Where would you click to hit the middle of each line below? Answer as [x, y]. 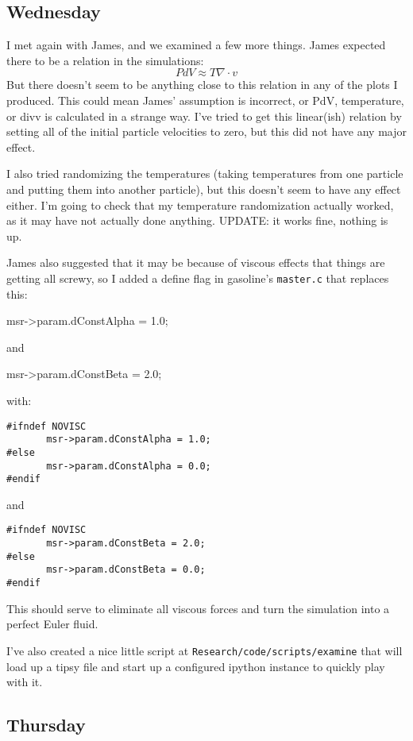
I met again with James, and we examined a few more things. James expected [196, 45]
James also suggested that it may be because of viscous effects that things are [196, 262]
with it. [25, 682]
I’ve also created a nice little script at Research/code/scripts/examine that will [205, 650]
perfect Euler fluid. [52, 624]
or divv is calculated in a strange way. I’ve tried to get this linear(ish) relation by [204, 116]
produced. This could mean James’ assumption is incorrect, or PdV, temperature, [205, 100]
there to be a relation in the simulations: [105, 60]
